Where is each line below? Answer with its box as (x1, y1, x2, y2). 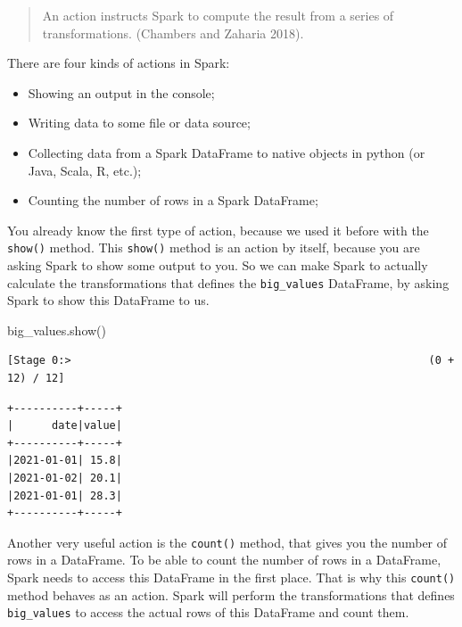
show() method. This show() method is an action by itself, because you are (7, 238, 420, 257)
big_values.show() (7, 320, 106, 339)
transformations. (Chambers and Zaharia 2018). (42, 23, 304, 42)
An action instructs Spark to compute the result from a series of (42, 6, 394, 24)
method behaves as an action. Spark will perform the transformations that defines (7, 585, 455, 604)
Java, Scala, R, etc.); (28, 161, 142, 179)
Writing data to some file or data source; (28, 113, 251, 132)
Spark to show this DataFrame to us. (7, 291, 210, 309)
